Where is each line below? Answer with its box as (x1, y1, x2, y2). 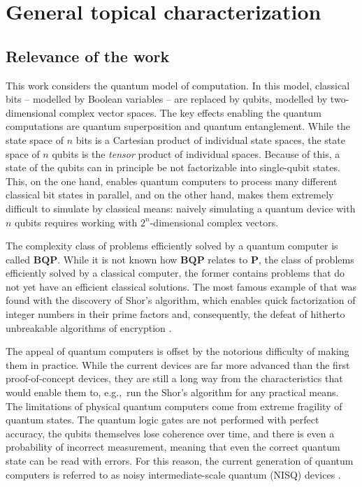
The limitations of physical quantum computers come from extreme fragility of (6, 398, 342, 413)
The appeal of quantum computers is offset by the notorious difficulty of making (6, 344, 349, 358)
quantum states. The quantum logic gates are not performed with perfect (6, 412, 319, 427)
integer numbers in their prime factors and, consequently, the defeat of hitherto (6, 307, 345, 321)
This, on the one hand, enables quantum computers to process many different (6, 173, 338, 188)
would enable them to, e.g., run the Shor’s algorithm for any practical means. (6, 385, 339, 400)
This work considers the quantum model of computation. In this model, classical (6, 78, 350, 92)
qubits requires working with (15, 215, 138, 229)
